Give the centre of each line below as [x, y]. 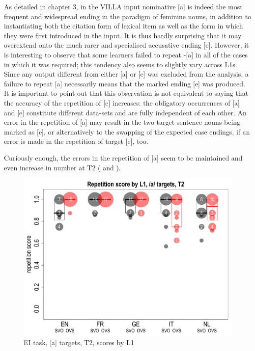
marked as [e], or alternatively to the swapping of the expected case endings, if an [127, 131]
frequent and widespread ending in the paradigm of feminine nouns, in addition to [128, 16]
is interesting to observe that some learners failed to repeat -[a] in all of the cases [126, 54]
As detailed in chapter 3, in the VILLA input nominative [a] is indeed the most [123, 6]
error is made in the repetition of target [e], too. [76, 141]
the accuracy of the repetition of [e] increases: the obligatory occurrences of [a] [122, 102]
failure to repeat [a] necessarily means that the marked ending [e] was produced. [125, 83]
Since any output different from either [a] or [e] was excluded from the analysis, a [126, 74]
